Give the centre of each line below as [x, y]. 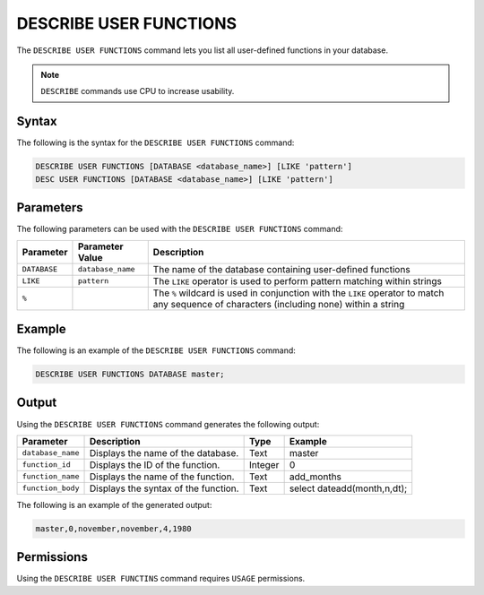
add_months [315, 477]
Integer [264, 464]
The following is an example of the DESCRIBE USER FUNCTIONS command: [156, 350]
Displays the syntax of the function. [164, 488]
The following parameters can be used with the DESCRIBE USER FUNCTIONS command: [180, 229]
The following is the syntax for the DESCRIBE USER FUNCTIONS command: [156, 142]
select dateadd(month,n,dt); [348, 488]
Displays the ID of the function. [155, 464]
